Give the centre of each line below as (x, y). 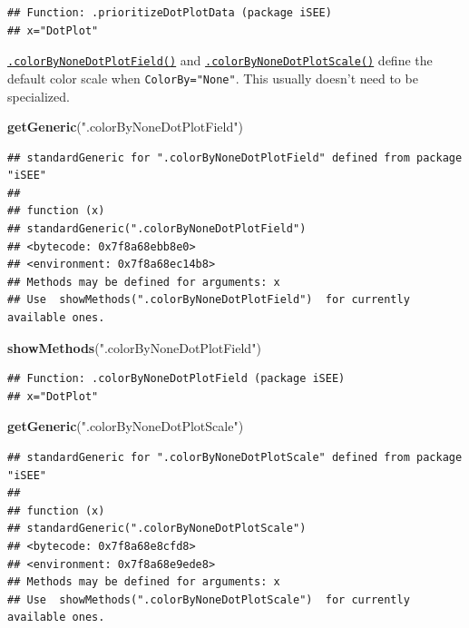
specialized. (39, 96)
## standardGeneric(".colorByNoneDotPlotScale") (157, 529)
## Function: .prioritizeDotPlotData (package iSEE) (170, 13)
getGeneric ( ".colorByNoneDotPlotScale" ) (126, 426)
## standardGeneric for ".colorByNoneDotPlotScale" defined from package (235, 457)
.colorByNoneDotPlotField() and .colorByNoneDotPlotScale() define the (220, 60)
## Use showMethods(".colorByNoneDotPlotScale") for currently (209, 599)
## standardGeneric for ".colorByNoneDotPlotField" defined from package (235, 157)
